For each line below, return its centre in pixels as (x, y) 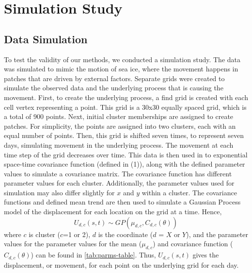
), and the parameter (217, 234)
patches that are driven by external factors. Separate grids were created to (114, 78)
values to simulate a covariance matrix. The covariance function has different (118, 173)
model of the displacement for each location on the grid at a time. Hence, (113, 212)
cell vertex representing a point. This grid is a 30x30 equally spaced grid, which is (125, 107)
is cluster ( (44, 234)
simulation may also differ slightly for (59, 192)
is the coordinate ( (126, 234)
